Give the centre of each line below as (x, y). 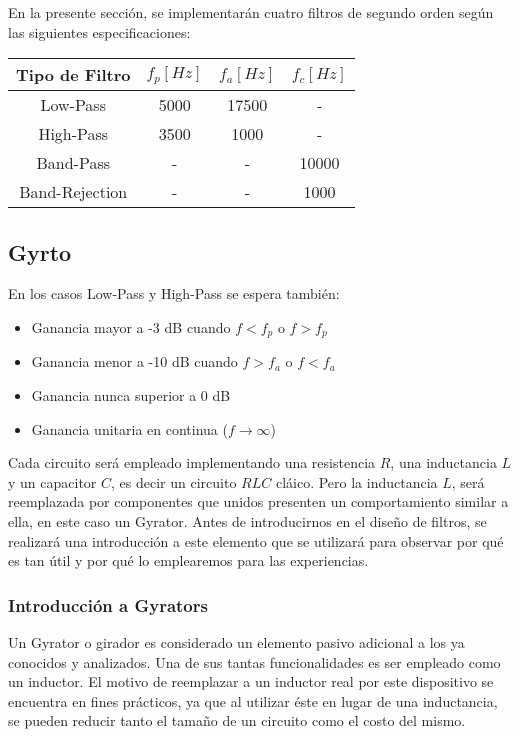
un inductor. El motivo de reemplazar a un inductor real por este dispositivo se (251, 681)
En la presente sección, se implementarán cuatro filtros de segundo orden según (251, 12)
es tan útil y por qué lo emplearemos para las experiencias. (188, 560)
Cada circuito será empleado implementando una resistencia (192, 462)
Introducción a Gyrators (108, 604)
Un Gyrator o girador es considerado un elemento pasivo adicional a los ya (236, 642)
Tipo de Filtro (73, 75)
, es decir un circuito (174, 481)
